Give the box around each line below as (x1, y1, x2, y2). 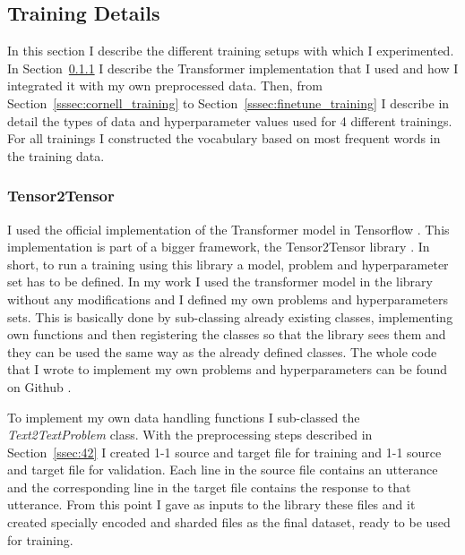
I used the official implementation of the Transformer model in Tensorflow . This (7, 219, 450, 238)
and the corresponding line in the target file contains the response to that (7, 477, 411, 496)
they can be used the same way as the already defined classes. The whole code (7, 342, 437, 361)
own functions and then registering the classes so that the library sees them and (7, 325, 446, 344)
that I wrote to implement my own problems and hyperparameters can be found (7, 360, 448, 379)
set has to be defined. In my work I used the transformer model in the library (7, 272, 433, 291)
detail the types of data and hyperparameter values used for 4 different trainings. (7, 111, 452, 130)
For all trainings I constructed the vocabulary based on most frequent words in (7, 129, 441, 148)
